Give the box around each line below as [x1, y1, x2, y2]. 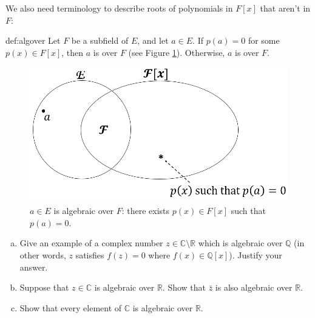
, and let [137, 34, 169, 47]
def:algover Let [5, 34, 61, 47]
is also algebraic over [215, 281, 293, 294]
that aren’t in [260, 2, 311, 14]
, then [61, 46, 84, 58]
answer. [19, 260, 48, 273]
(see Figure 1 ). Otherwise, [128, 46, 225, 58]
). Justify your [229, 249, 282, 261]
